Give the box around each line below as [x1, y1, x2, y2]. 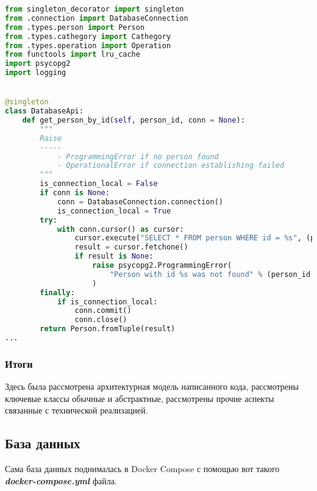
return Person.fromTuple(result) [40, 324, 176, 334]
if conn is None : [40, 188, 110, 198]
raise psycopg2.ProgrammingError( [92, 261, 232, 270]
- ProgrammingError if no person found [57, 152, 219, 161]
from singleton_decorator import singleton [5, 5, 184, 13]
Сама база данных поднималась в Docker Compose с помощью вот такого [5, 462, 280, 475]
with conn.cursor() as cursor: [57, 224, 184, 234]
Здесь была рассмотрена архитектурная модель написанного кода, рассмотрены [5, 380, 299, 393]
